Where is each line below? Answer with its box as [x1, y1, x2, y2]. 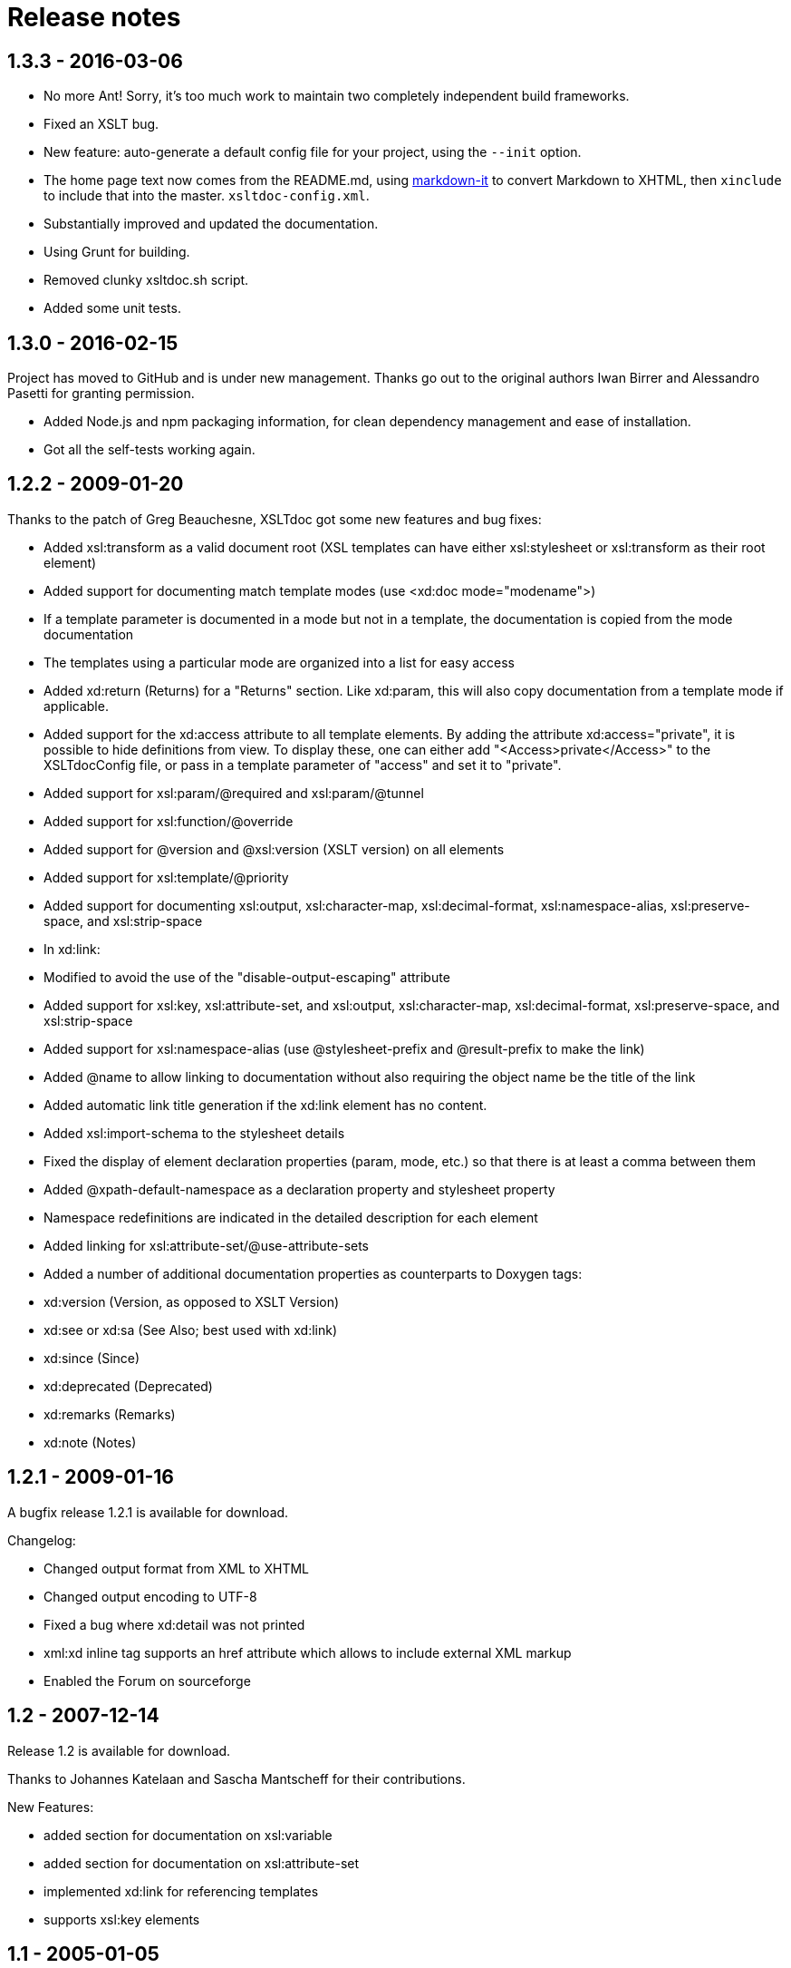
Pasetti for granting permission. [7, 385, 195, 402]
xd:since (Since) [43, 1349, 140, 1366]
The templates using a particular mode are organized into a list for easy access [43, 654, 515, 670]
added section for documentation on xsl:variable [43, 1827, 333, 1843]
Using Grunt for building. [43, 244, 190, 260]
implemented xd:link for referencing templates [43, 1883, 319, 1899]
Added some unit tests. [43, 300, 181, 317]
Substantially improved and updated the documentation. [43, 216, 379, 232]
